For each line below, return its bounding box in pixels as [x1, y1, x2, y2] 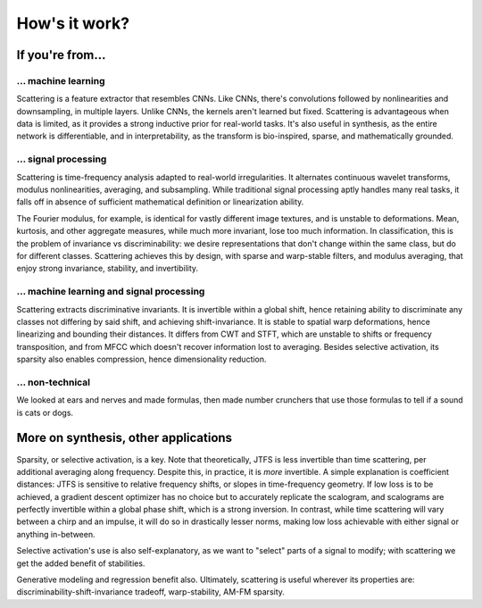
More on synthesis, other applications [16, 430, 232, 446]
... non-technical [16, 376, 91, 388]
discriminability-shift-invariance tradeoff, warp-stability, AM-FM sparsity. [16, 587, 286, 597]
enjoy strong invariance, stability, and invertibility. [16, 263, 199, 274]
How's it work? [16, 13, 129, 33]
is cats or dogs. [16, 407, 74, 418]
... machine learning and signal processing [16, 286, 205, 298]
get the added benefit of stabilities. [16, 558, 145, 569]
